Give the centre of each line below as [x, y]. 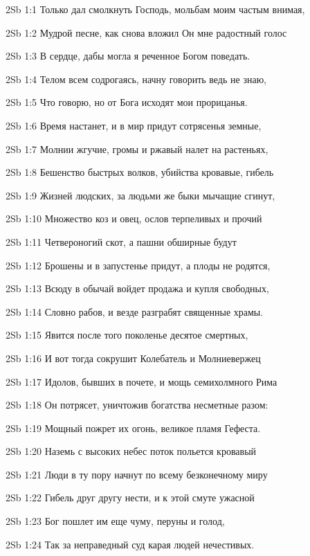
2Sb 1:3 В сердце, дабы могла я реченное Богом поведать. [128, 56]
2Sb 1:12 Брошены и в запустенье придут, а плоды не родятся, [138, 265]
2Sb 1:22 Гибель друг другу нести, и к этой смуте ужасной [130, 497]
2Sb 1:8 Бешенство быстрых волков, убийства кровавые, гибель [140, 172]
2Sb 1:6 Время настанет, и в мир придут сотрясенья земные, [134, 125]
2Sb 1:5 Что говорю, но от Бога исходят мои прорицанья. [127, 102]
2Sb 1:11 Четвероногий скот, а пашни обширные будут [121, 241]
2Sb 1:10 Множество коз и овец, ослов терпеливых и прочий [134, 218]
